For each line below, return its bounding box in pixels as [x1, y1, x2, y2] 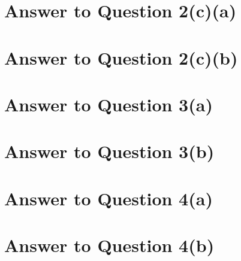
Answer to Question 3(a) [4, 92, 213, 116]
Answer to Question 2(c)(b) [4, 45, 238, 69]
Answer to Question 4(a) [4, 186, 213, 210]
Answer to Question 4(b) [4, 233, 215, 257]
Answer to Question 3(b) [4, 139, 215, 163]
